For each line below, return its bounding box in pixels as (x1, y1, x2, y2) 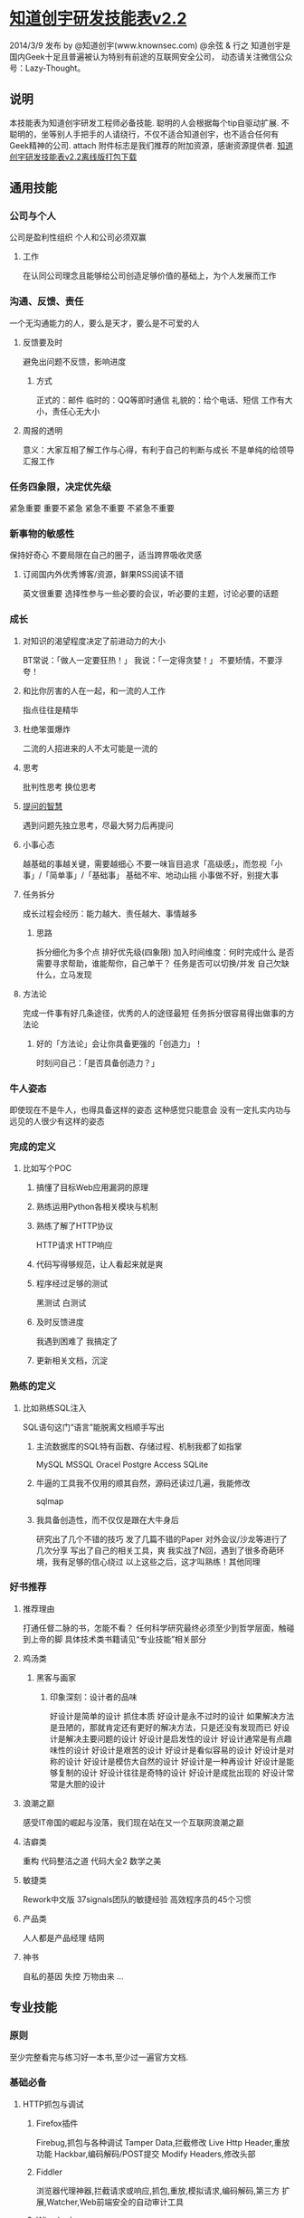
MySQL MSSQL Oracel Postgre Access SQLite (35, 1459, 209, 1470)
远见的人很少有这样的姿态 (9, 1115, 105, 1127)
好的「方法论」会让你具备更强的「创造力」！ (35, 1038, 204, 1049)
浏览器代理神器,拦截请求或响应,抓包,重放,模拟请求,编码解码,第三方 (35, 2185, 280, 2195)
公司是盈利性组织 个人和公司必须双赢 (9, 232, 147, 243)
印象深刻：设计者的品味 (49, 1691, 138, 1702)
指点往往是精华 (22, 704, 79, 715)
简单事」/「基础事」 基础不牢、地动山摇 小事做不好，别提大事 (49, 870, 279, 881)
